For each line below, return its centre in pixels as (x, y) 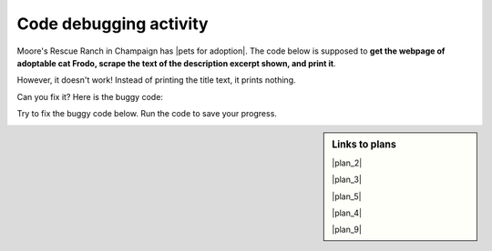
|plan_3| (347, 180)
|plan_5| (347, 196)
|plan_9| (347, 230)
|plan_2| (347, 163)
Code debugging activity (113, 24)
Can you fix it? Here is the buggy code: (90, 96)
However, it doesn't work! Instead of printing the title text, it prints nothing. (156, 80)
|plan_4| (347, 213)
